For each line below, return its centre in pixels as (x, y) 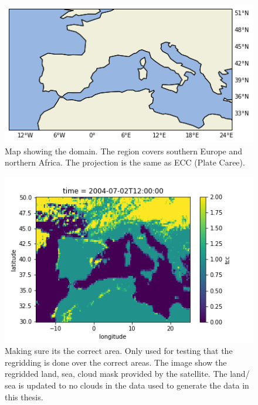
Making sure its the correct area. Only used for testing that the (119, 351)
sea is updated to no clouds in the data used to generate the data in (127, 385)
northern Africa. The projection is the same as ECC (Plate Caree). (125, 162)
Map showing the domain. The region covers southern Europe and (124, 151)
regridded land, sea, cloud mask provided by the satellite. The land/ (127, 374)
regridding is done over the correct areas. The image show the (116, 362)
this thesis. (24, 396)
